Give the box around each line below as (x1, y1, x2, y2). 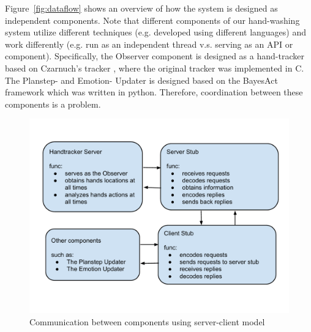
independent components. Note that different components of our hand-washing (5, 13, 300, 26)
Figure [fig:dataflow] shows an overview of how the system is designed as (5, 2, 278, 14)
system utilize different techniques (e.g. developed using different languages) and (5, 26, 306, 39)
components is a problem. (5, 97, 101, 110)
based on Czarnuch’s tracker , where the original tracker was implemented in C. (5, 61, 304, 74)
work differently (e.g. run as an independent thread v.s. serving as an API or (5, 37, 293, 50)
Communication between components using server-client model (29, 315, 265, 328)
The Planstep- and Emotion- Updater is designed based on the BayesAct (5, 73, 278, 86)
